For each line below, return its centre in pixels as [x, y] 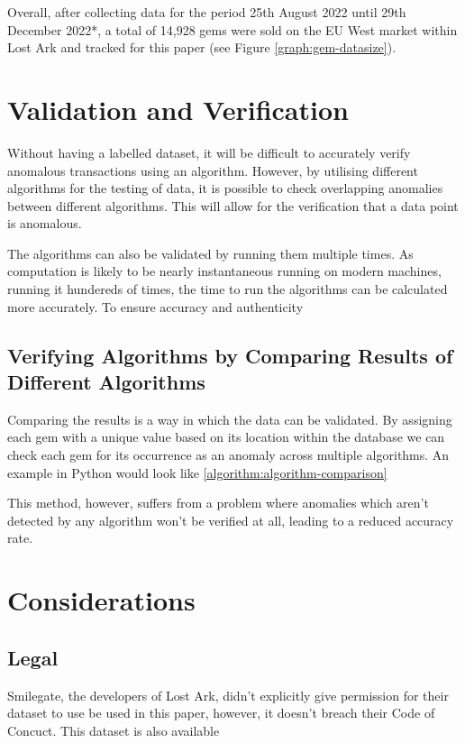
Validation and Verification [178, 109]
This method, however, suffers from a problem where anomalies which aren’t [218, 503]
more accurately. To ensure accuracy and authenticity [155, 306]
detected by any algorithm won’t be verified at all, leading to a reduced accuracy [231, 520]
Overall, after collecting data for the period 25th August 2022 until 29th [207, 12]
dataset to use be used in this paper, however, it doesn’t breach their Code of [221, 713]
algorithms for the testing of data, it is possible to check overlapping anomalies [225, 188]
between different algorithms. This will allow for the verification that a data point [233, 205]
